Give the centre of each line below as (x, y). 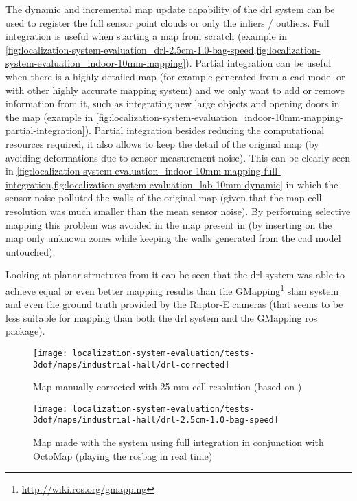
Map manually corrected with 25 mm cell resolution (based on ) (168, 387)
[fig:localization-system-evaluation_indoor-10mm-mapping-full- (149, 171)
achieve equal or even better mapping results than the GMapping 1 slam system (172, 289)
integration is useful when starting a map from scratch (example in (146, 36)
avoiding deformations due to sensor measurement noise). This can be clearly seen (178, 157)
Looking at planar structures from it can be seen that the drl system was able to (175, 275)
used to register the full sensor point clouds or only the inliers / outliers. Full (168, 22)
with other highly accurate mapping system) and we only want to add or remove (175, 90)
